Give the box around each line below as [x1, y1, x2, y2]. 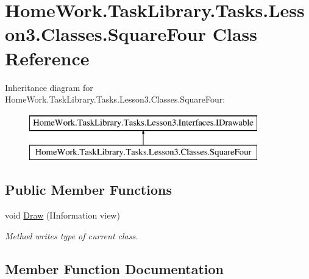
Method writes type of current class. [5, 229, 138, 242]
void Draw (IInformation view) [5, 209, 120, 222]
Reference [5, 45, 90, 70]
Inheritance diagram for [5, 81, 93, 93]
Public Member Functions [5, 180, 172, 199]
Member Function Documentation [5, 259, 224, 278]
